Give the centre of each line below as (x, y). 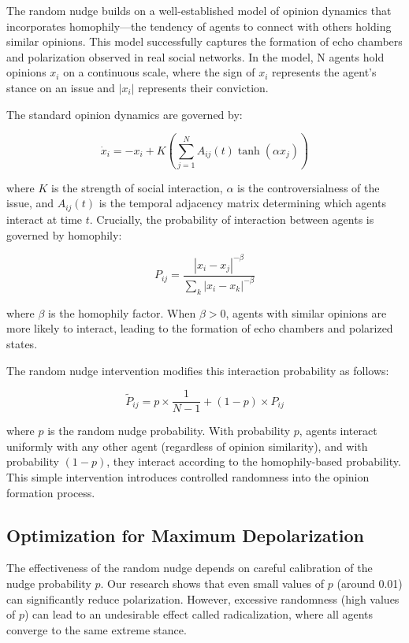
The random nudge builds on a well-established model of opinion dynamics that (199, 10)
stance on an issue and (61, 87)
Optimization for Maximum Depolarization (186, 535)
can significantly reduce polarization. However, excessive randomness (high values (203, 598)
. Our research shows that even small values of (212, 583)
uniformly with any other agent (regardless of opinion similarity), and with (187, 446)
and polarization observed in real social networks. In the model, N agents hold (195, 56)
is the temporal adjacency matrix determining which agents (242, 203)
